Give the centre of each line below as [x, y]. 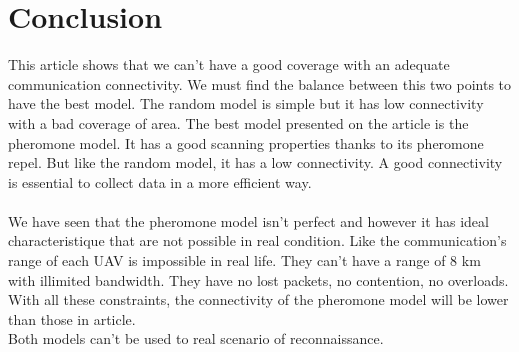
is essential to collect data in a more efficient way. [160, 181]
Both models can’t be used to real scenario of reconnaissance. [196, 338]
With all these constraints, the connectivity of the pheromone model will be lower [258, 299]
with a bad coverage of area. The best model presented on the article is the [238, 122]
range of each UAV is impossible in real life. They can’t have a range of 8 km [244, 260]
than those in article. [72, 318]
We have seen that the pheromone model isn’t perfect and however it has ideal [248, 220]
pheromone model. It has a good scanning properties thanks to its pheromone [246, 142]
